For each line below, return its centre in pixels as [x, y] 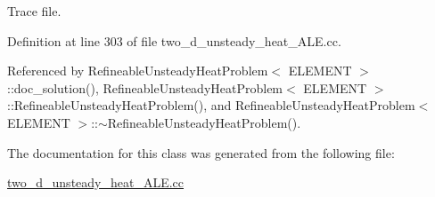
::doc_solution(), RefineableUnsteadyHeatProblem [145, 87]
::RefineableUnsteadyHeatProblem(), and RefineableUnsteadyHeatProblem [211, 105]
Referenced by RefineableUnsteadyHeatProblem [138, 71]
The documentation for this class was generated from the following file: [201, 152]
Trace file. [34, 11]
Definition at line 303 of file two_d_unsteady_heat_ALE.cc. [174, 40]
